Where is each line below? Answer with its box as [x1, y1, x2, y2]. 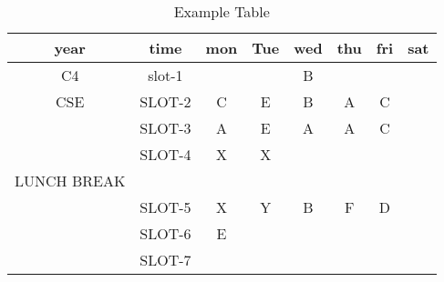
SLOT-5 [139, 196, 191, 217]
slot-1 [148, 65, 183, 86]
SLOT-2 [139, 91, 191, 112]
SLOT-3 [139, 117, 191, 138]
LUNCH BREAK [15, 170, 126, 191]
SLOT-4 [139, 144, 191, 165]
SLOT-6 [139, 223, 191, 244]
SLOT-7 [139, 249, 191, 270]
